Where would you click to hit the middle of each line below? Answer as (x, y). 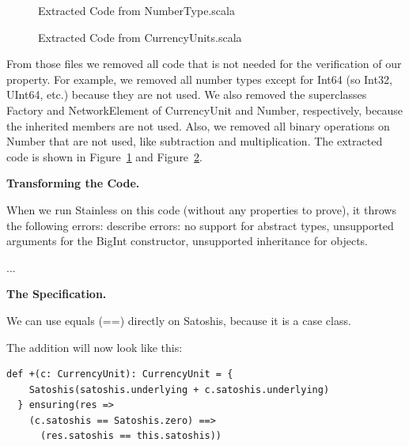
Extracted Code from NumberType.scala (136, 10)
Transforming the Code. (73, 183)
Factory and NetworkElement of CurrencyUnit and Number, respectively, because (204, 110)
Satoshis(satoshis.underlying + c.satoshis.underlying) (179, 389)
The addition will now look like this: (95, 347)
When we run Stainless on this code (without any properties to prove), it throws (201, 209)
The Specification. (57, 294)
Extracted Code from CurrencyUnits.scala (140, 37)
